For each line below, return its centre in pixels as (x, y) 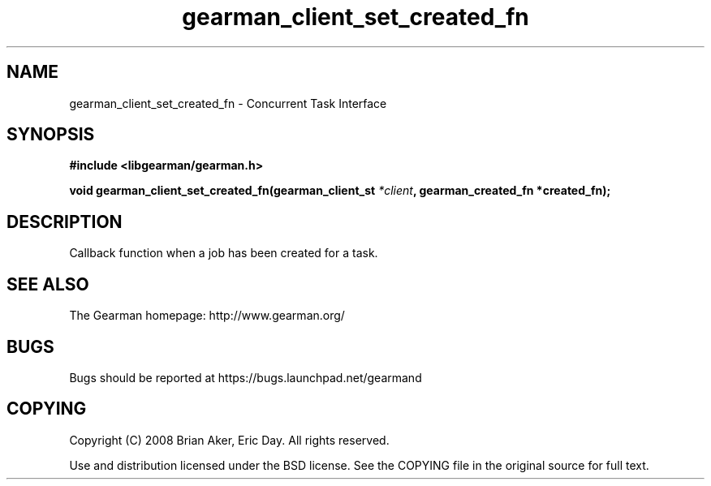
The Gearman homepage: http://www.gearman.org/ (207, 316)
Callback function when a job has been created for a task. (224, 253)
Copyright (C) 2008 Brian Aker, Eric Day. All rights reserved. (229, 440)
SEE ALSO (48, 284)
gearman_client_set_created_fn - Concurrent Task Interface (228, 103)
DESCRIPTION (65, 221)
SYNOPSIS (51, 135)
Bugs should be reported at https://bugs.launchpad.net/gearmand (246, 377)
